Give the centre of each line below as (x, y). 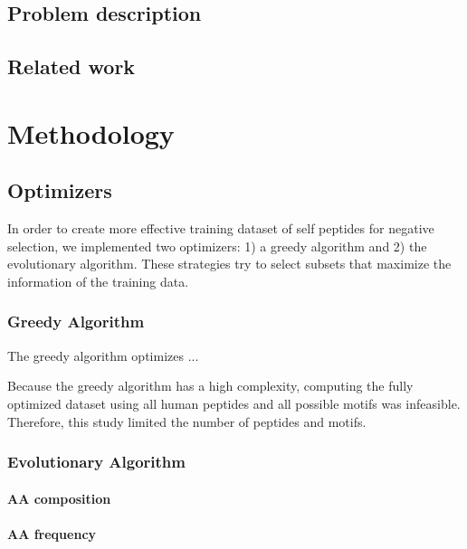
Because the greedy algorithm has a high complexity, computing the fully (210, 386)
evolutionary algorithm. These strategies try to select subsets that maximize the (229, 264)
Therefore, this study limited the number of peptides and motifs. (187, 421)
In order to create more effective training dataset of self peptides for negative (221, 228)
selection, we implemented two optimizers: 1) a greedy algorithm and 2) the (217, 246)
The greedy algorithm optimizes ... (103, 355)
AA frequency (52, 533)
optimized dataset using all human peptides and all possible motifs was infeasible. (234, 403)
